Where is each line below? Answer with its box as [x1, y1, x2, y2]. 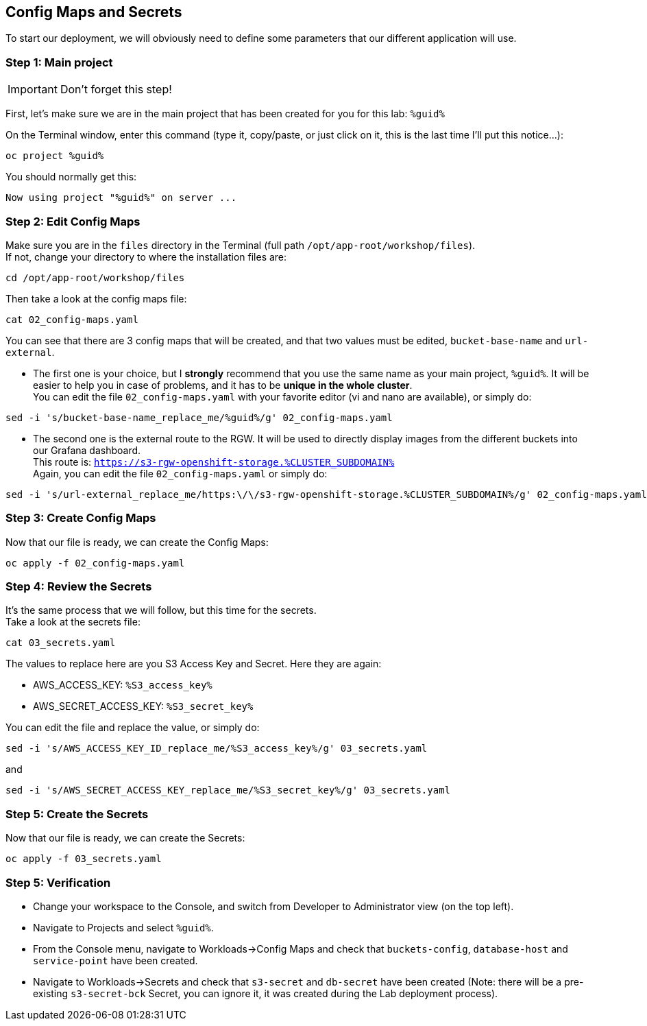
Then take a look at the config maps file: [5, 292, 187, 305]
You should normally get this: [5, 171, 137, 183]
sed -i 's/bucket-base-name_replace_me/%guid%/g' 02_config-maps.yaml [5, 411, 393, 423]
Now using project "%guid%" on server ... [5, 192, 237, 204]
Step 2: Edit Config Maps [5, 214, 141, 228]
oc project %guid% [5, 150, 104, 162]
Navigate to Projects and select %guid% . [33, 921, 214, 933]
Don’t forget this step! [60, 82, 172, 97]
